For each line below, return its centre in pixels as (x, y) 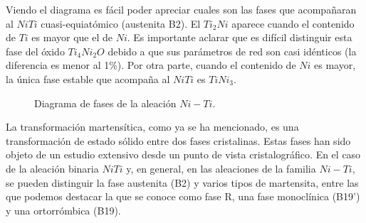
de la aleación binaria (52, 168)
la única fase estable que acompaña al (88, 78)
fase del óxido (35, 51)
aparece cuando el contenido (293, 23)
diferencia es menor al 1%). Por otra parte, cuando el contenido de (151, 65)
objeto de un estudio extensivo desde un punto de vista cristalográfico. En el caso (183, 154)
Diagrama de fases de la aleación (105, 103)
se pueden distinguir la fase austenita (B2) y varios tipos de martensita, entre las (182, 182)
